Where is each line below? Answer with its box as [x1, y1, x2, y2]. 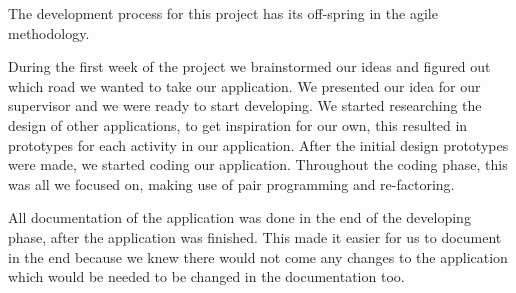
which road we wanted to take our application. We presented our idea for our [8, 75, 481, 96]
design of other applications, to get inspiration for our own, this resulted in [8, 114, 468, 135]
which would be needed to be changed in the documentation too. [8, 266, 405, 287]
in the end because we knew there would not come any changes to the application [8, 246, 508, 267]
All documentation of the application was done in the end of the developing [8, 207, 471, 228]
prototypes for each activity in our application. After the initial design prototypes [8, 134, 509, 155]
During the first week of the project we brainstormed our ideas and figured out [8, 56, 491, 77]
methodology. [8, 22, 90, 43]
